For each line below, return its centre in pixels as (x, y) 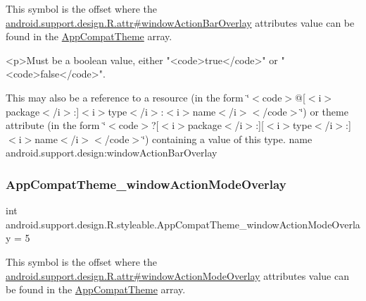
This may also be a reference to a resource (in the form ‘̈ (128, 97)
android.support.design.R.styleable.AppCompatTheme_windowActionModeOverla (183, 224)
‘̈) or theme (324, 111)
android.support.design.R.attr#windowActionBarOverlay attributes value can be (180, 22)
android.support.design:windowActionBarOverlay (112, 153)
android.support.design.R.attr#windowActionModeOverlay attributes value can (177, 275)
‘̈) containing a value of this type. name (227, 139)
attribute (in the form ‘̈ (56, 125)
